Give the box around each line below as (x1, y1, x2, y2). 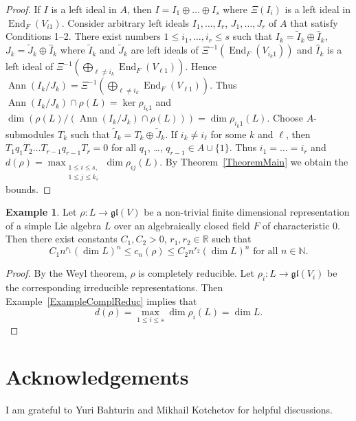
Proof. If (5, 2, 41, 16)
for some (210, 126, 247, 141)
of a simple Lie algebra (5, 218, 102, 232)
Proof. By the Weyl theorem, (5, 266, 127, 280)
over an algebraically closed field (114, 218, 250, 232)
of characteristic (263, 218, 330, 232)
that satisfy (290, 15, 338, 30)
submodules (5, 126, 55, 141)
